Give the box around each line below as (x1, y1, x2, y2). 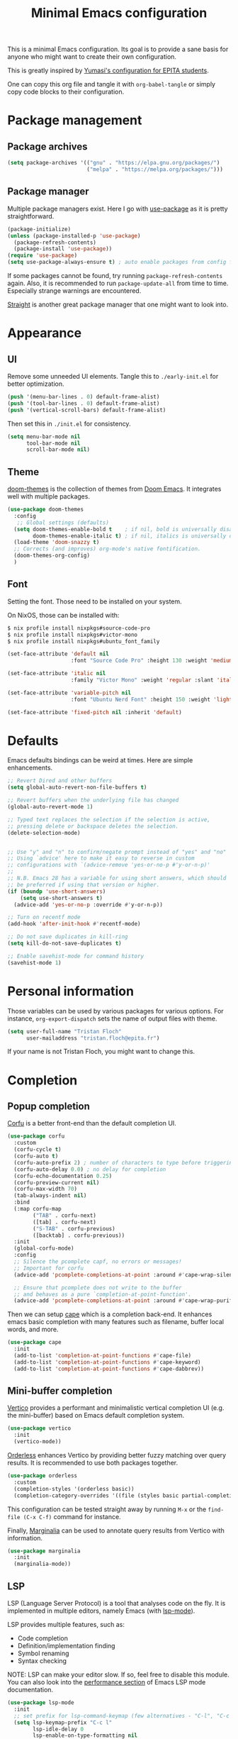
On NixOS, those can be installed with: (7, 611, 120, 619)
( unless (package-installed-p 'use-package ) (7, 232, 141, 239)
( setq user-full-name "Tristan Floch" (7, 1028, 122, 1035)
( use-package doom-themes (7, 506, 84, 513)
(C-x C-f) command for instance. (23, 1512, 122, 1521)
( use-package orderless (7, 1472, 78, 1479)
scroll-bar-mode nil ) (25, 446, 91, 453)
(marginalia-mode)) (13, 1560, 72, 1568)
